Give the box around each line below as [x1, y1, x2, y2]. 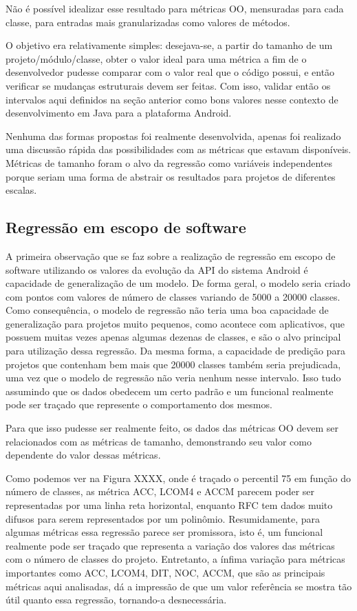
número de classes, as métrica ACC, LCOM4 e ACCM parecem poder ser [6, 484, 315, 499]
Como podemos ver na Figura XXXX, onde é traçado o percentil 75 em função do [6, 470, 351, 485]
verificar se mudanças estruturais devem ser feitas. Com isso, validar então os [6, 78, 331, 92]
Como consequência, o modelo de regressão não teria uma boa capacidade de [6, 303, 329, 317]
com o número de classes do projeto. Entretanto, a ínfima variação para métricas [6, 552, 345, 566]
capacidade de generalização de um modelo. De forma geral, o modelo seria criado [6, 276, 351, 290]
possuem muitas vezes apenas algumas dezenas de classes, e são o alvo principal [6, 330, 341, 344]
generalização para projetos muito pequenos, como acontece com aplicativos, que [6, 316, 345, 330]
